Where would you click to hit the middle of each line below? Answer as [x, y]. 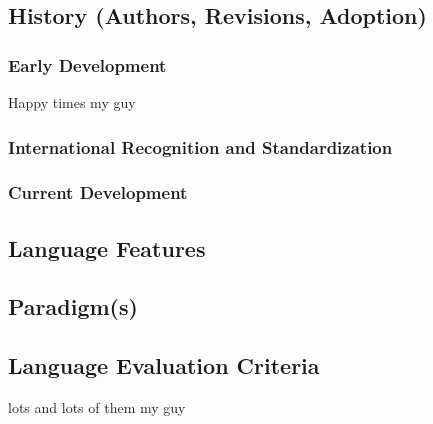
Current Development [98, 192]
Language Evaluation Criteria [164, 365]
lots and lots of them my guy [97, 407]
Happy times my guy [72, 102]
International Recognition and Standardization [200, 146]
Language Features [107, 247]
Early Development [87, 64]
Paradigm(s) [73, 306]
